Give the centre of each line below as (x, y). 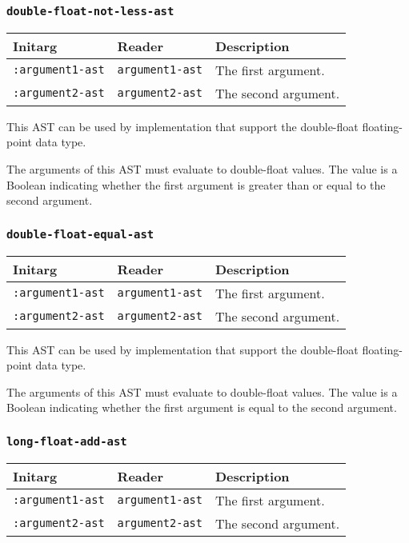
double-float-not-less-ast (90, 11)
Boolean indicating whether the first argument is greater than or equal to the (196, 184)
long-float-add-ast (67, 441)
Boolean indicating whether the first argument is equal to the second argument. (202, 407)
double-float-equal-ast (80, 234)
